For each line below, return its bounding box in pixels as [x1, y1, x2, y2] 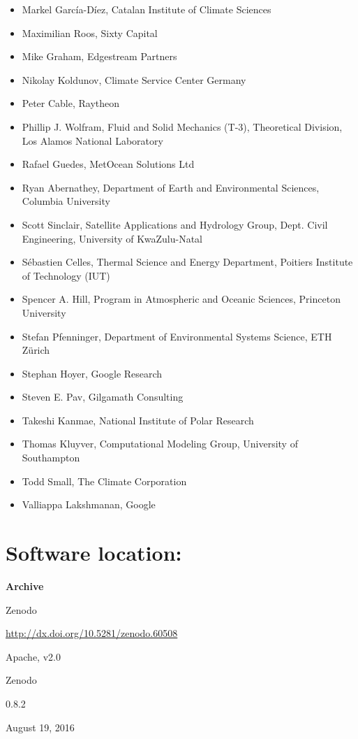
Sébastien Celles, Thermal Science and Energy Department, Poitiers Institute [22, 254, 353, 269]
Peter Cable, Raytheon [22, 96, 120, 110]
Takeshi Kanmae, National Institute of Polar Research [22, 412, 254, 427]
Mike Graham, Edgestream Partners [22, 49, 177, 64]
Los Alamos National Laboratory [22, 133, 163, 148]
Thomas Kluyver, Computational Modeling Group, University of [22, 436, 298, 451]
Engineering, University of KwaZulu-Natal [22, 231, 203, 245]
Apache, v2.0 [6, 649, 61, 663]
